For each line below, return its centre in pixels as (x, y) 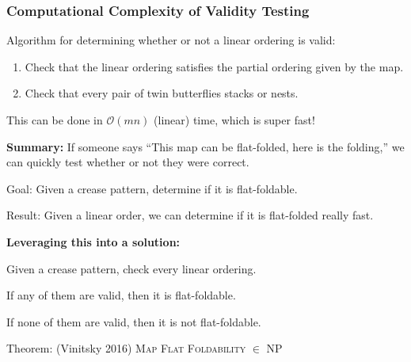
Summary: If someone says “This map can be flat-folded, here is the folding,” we (205, 146)
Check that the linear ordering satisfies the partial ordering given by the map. (214, 66)
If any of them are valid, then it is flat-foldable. (121, 295)
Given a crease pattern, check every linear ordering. (131, 268)
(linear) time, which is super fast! (234, 120)
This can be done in (55, 120)
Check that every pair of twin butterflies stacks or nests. (162, 93)
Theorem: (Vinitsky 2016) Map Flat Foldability (126, 348)
